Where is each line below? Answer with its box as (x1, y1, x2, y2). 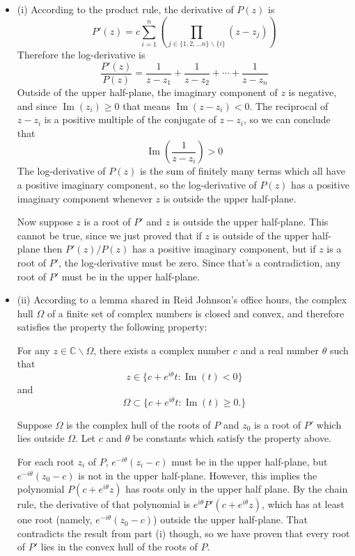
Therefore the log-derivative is (17, 47, 145, 62)
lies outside (17, 431, 65, 445)
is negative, (288, 84, 337, 99)
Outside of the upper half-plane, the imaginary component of (17, 84, 278, 99)
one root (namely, (17, 512, 93, 527)
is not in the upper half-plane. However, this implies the (78, 468, 317, 482)
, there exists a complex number (93, 342, 230, 357)
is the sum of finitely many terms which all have (139, 164, 345, 178)
